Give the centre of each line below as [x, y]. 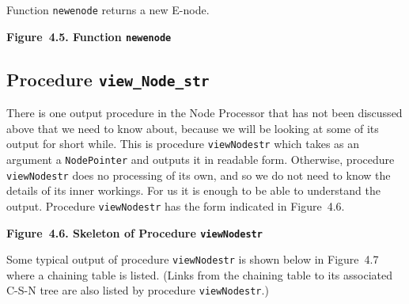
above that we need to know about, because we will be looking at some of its [193, 128]
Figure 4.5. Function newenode [89, 36]
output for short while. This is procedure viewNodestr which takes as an [183, 144]
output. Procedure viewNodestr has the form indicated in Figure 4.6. [176, 205]
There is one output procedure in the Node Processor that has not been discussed [204, 113]
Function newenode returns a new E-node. [108, 9]
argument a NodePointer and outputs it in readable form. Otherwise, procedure [201, 159]
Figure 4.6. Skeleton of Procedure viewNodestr [134, 232]
